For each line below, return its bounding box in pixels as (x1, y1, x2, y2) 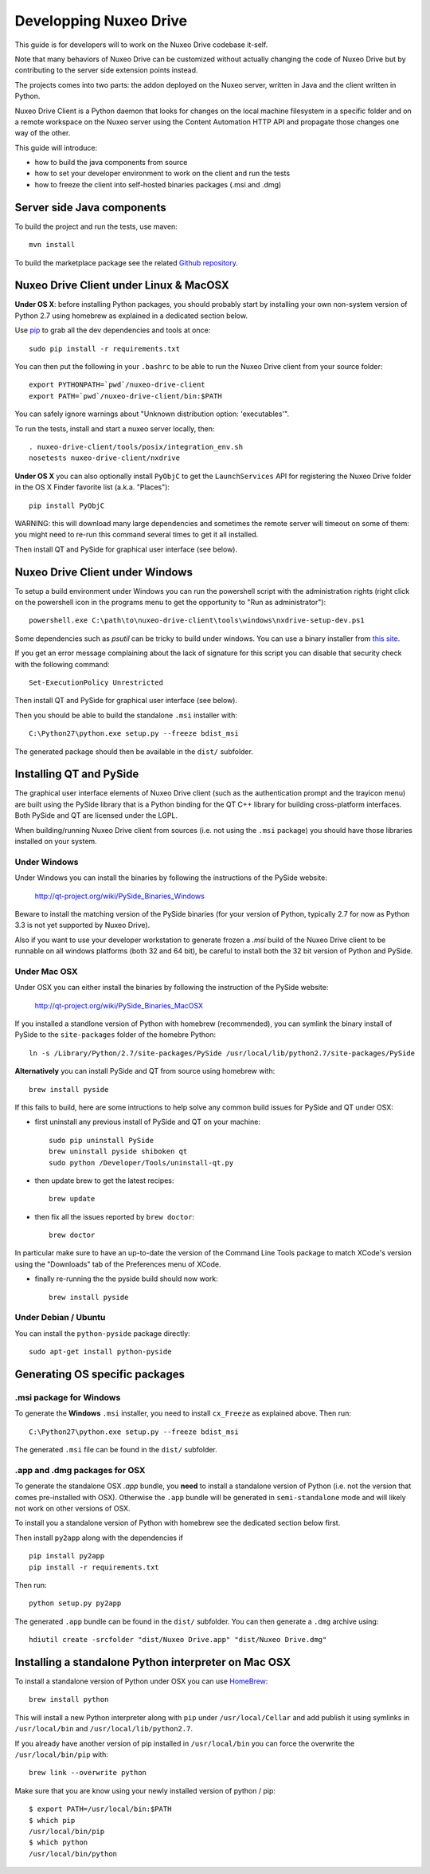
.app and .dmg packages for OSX (14, 1464, 146, 1475)
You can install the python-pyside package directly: (14, 1328, 190, 1338)
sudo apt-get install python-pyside (29, 1347, 172, 1357)
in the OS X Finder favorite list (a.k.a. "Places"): (14, 482, 170, 492)
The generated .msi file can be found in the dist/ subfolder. (14, 1445, 218, 1455)
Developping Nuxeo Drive (14, 12, 187, 29)
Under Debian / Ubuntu (14, 1312, 106, 1323)
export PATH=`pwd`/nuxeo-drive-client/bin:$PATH (29, 391, 222, 400)
